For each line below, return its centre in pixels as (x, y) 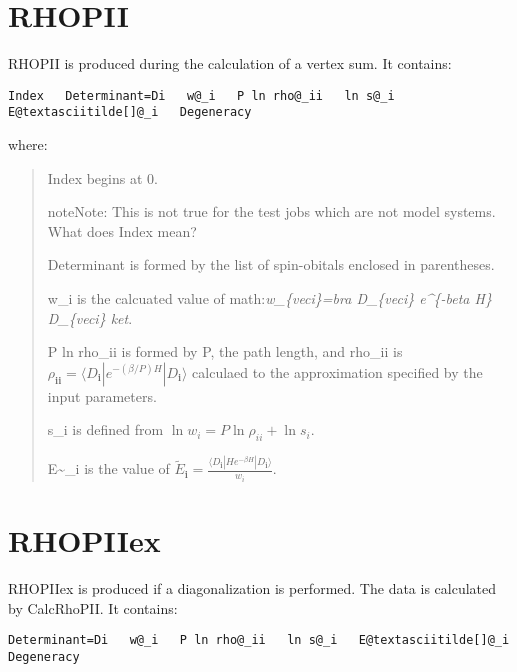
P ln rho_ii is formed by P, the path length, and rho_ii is (225, 351)
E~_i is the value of (108, 468)
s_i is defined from (105, 429)
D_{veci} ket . (90, 317)
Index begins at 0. (102, 177)
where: (28, 144)
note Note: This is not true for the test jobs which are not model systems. (271, 211)
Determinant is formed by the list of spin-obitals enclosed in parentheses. (271, 264)
